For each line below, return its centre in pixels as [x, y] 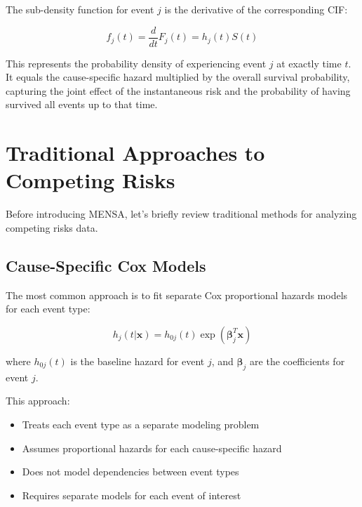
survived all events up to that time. [82, 104]
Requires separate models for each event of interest [132, 495]
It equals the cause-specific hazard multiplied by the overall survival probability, [178, 77]
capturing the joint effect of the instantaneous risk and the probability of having [178, 90]
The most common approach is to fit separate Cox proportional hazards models [177, 295]
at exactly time [309, 63]
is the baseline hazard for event [138, 361]
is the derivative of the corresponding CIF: [256, 9]
